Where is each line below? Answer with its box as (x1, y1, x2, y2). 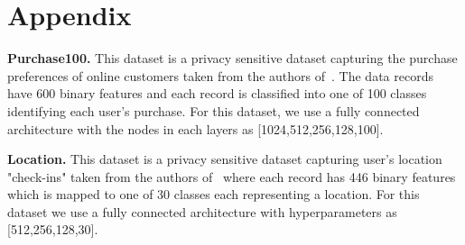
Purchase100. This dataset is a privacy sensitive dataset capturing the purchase (7, 49, 458, 68)
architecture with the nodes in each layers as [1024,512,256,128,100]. (7, 119, 384, 138)
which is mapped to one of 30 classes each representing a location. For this (7, 185, 420, 204)
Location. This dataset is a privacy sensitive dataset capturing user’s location (7, 150, 442, 168)
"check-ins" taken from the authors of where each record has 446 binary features (7, 167, 456, 186)
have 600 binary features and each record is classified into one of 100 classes (7, 84, 427, 103)
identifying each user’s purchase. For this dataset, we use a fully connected (7, 101, 420, 120)
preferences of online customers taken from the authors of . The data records (7, 66, 433, 85)
